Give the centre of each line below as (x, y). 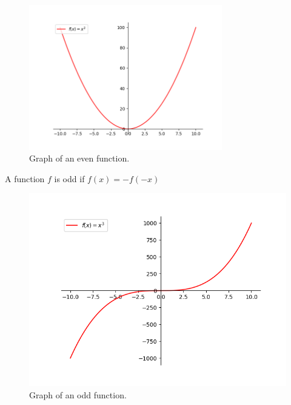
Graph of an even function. (79, 158)
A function (25, 178)
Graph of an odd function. (78, 394)
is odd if (69, 178)
